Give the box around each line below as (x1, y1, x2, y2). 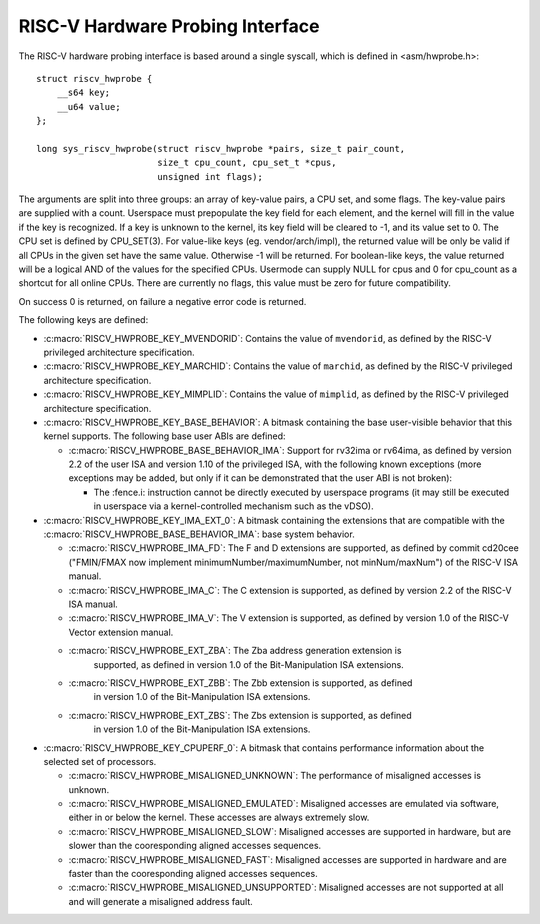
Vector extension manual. (68, 626, 174, 638)
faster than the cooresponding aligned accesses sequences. (68, 868, 319, 880)
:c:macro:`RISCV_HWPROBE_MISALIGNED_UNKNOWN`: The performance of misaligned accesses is (68, 770, 482, 782)
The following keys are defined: (18, 314, 149, 326)
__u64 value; (56, 101, 121, 112)
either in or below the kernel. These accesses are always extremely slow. (68, 811, 370, 824)
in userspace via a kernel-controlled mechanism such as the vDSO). (93, 500, 374, 512)
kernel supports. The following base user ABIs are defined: (43, 430, 286, 442)
